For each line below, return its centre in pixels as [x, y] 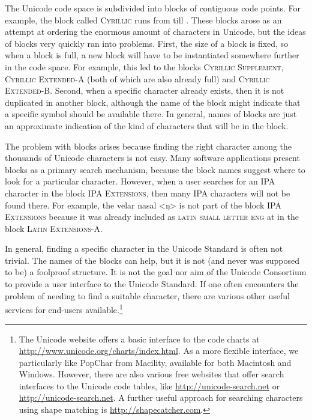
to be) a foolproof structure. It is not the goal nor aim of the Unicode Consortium [156, 272]
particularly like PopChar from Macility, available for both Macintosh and [155, 362]
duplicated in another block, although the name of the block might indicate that [153, 102]
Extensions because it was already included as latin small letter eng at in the [152, 217]
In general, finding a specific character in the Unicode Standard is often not [144, 248]
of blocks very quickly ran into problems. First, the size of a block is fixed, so [147, 43]
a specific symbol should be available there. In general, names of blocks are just [151, 114]
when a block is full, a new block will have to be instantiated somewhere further [152, 55]
